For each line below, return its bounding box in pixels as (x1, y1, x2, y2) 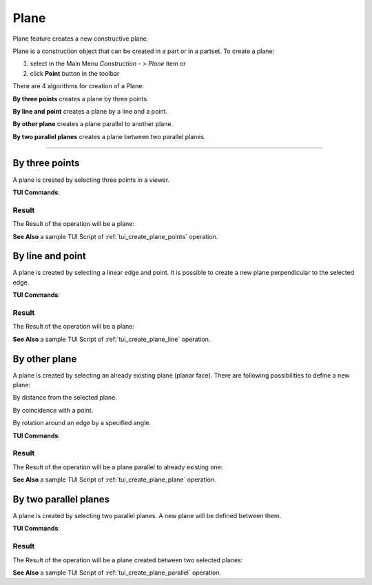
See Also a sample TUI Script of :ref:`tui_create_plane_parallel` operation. (12, 568, 222, 577)
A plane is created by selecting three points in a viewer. (12, 176, 170, 184)
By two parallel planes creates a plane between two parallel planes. (12, 132, 206, 141)
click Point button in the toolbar (30, 69, 120, 77)
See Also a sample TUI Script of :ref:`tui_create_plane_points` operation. (12, 232, 218, 240)
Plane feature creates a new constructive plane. (12, 34, 149, 43)
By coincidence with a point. (12, 406, 94, 414)
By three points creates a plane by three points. (12, 94, 149, 103)
